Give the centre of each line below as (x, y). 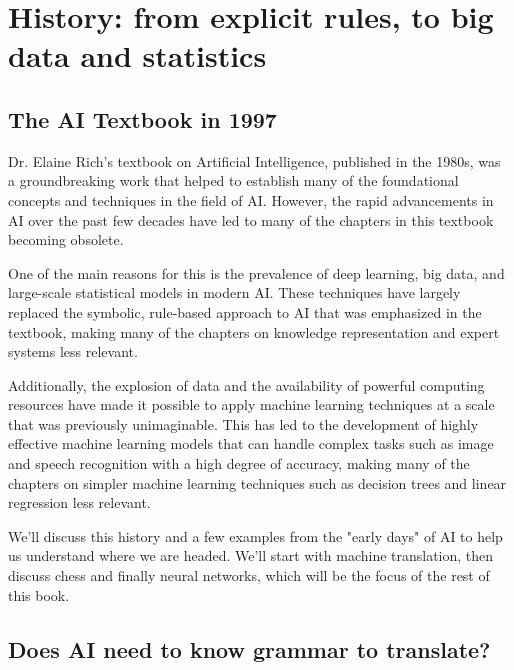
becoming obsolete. (66, 239)
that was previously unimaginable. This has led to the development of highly (243, 423)
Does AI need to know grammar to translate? (249, 648)
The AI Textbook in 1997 (142, 118)
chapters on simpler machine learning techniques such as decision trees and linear (257, 482)
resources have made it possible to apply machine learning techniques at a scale (251, 404)
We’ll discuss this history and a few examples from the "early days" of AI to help (255, 535)
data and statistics (137, 55)
